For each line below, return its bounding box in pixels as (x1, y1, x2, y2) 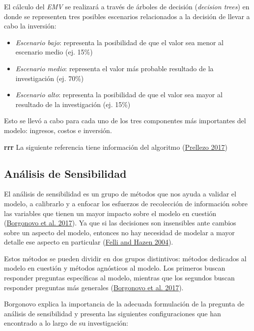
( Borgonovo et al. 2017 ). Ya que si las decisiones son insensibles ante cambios (4, 218, 236, 228)
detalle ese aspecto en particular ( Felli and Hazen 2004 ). (4, 237, 173, 247)
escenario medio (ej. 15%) (15, 47, 93, 57)
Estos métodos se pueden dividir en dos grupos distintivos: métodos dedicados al (4, 253, 247, 263)
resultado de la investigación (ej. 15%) (15, 99, 131, 109)
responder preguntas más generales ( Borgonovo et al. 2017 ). (4, 282, 184, 292)
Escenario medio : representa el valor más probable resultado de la (15, 63, 214, 73)
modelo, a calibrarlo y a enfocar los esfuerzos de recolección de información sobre (4, 198, 248, 208)
